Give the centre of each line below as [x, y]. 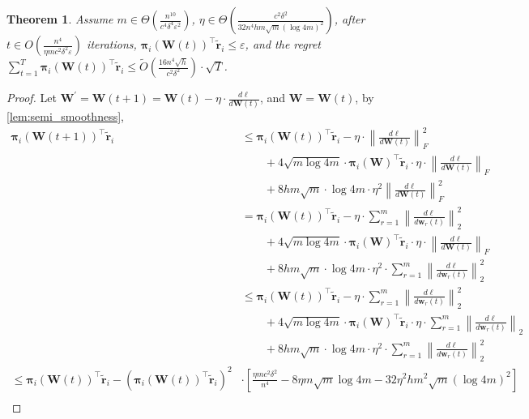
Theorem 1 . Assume [60, 19]
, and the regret [283, 44]
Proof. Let [32, 97]
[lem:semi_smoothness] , [65, 116]
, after [350, 19]
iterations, [112, 44]
